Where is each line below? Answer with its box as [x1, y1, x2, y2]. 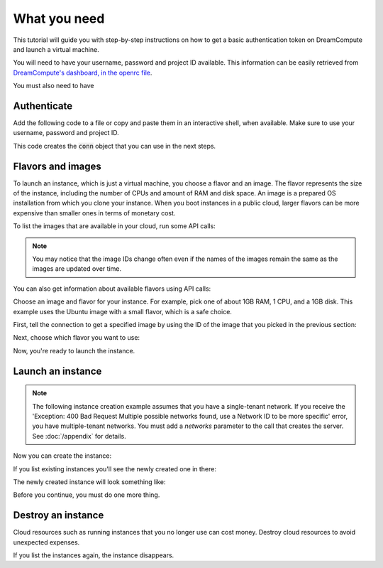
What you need [13, 11, 105, 26]
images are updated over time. [32, 264, 122, 273]
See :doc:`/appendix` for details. [32, 432, 127, 440]
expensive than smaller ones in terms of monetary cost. [13, 208, 176, 217]
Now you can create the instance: [13, 451, 112, 460]
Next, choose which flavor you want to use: [13, 333, 140, 342]
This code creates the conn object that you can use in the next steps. [13, 141, 216, 150]
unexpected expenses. [13, 537, 80, 547]
